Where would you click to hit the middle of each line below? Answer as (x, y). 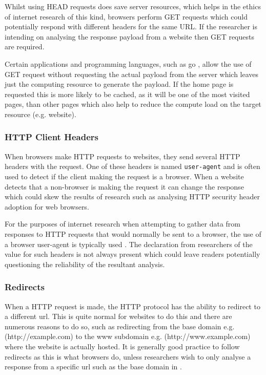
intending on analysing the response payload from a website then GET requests (129, 36)
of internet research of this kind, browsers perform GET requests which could (126, 16)
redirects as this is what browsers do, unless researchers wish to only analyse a (128, 356)
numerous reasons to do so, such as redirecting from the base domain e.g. (120, 326)
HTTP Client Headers (52, 137)
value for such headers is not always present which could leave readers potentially (132, 254)
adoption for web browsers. (47, 206)
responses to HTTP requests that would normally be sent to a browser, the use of (133, 233)
